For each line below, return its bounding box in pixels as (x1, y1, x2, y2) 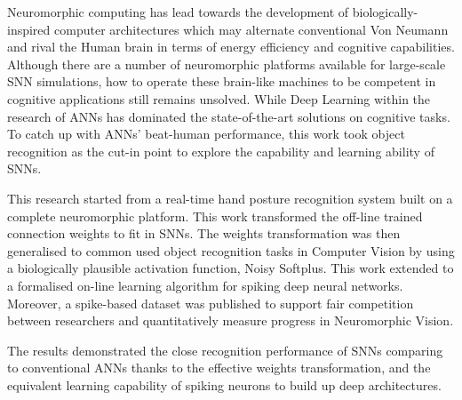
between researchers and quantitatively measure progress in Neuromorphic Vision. (7, 311, 454, 330)
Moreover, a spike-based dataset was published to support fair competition (7, 293, 414, 312)
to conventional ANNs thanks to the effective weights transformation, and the (7, 358, 431, 377)
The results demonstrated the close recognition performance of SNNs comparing (7, 340, 443, 359)
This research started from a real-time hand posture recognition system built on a (7, 188, 453, 207)
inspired (7, 20, 51, 38)
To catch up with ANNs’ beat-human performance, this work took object (7, 124, 405, 143)
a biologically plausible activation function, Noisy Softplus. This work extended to (7, 259, 454, 277)
